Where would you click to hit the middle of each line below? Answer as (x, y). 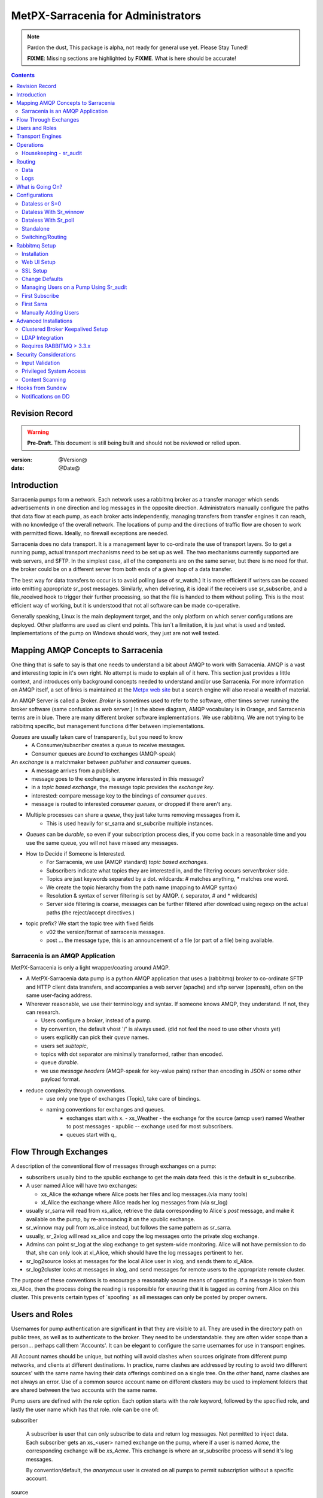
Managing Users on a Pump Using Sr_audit (74, 287)
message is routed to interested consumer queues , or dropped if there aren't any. (132, 804)
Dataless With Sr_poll (48, 220)
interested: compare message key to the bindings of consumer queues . (119, 795)
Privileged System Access (54, 371)
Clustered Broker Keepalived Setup (65, 329)
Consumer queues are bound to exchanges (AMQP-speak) (104, 753)
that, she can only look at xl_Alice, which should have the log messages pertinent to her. (135, 1253)
